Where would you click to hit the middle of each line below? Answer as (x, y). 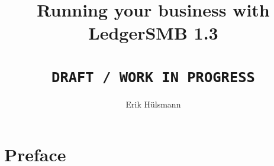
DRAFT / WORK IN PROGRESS (153, 77)
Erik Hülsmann (153, 104)
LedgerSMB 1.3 (153, 33)
